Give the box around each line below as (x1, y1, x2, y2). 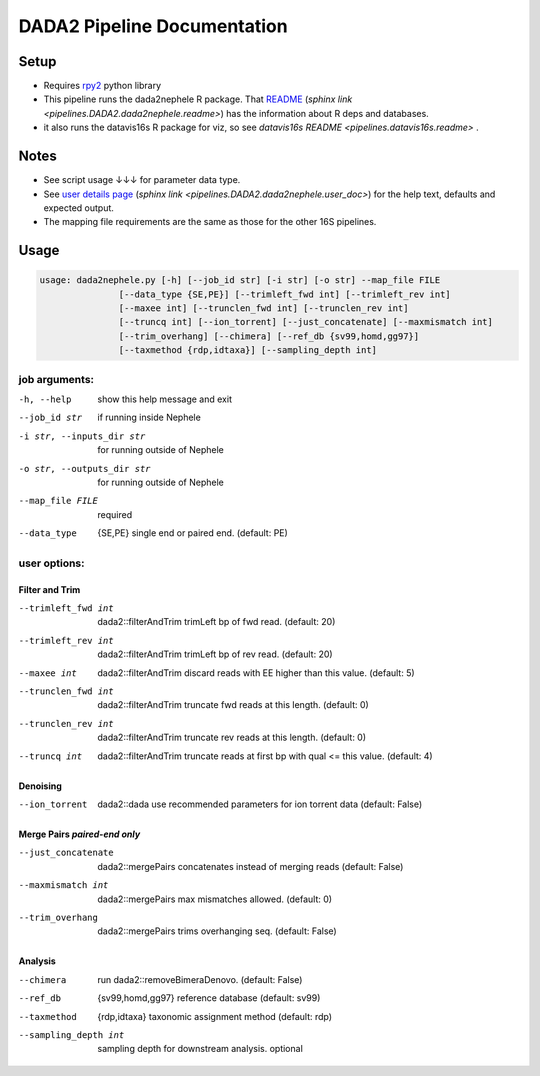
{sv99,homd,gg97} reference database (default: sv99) (97, 992, 321, 1004)
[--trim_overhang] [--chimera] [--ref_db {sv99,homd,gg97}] (118, 330, 420, 342)
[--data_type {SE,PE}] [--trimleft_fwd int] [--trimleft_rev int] (118, 288, 452, 300)
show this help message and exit (97, 393, 232, 405)
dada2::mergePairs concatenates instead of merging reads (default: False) (97, 860, 404, 872)
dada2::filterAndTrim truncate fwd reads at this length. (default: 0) (97, 699, 369, 711)
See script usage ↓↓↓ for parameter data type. (43, 174, 241, 186)
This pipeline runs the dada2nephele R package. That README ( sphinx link (43, 93, 353, 105)
